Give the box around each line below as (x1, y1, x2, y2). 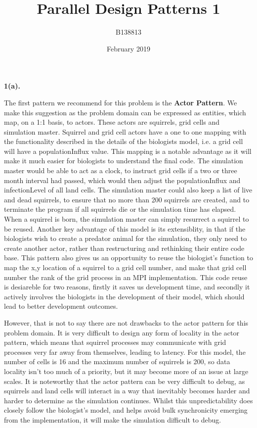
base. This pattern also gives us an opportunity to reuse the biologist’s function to (4, 252, 253, 263)
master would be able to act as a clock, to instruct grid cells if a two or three (4, 165, 237, 176)
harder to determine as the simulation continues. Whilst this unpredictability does (4, 395, 253, 405)
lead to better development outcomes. (4, 301, 118, 311)
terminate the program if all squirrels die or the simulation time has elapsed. (4, 204, 236, 214)
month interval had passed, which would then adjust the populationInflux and (4, 175, 241, 185)
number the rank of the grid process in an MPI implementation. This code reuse (4, 272, 248, 282)
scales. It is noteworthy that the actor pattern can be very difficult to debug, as (4, 376, 245, 386)
